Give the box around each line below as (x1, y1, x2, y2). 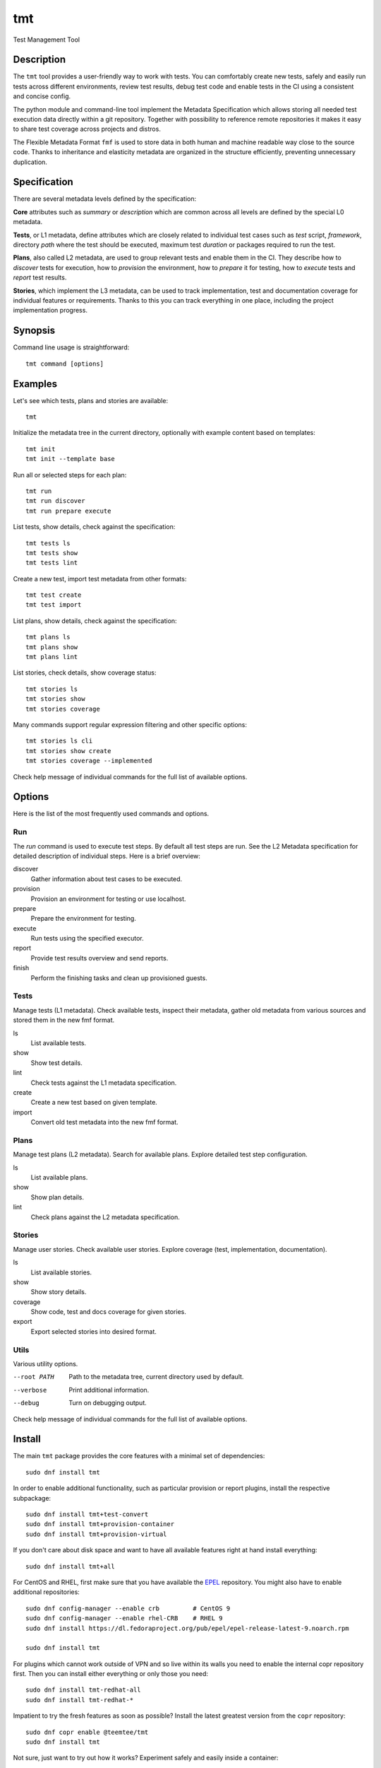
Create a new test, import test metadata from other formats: (13, 574, 187, 583)
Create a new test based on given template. (30, 1098, 158, 1107)
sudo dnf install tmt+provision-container (25, 1520, 175, 1528)
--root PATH (13, 1373, 54, 1381)
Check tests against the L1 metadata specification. (30, 1078, 177, 1087)
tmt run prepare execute (25, 506, 111, 515)
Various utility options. (13, 1359, 78, 1368)
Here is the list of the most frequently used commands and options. (13, 810, 210, 818)
